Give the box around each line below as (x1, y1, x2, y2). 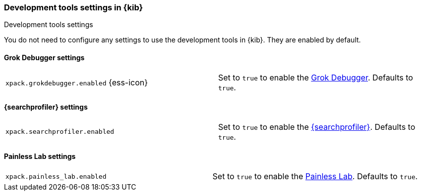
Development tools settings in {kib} (4, 2, 143, 12)
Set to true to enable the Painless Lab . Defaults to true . (212, 171, 418, 182)
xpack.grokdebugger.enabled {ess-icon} (5, 77, 148, 87)
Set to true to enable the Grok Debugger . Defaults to (218, 72, 413, 82)
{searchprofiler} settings (4, 103, 88, 112)
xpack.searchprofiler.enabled (5, 128, 115, 136)
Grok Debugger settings (4, 53, 85, 62)
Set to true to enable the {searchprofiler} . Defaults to (218, 121, 416, 132)
